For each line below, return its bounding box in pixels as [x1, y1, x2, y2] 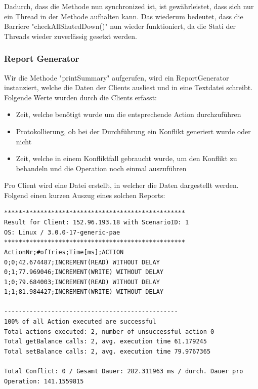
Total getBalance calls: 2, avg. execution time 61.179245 [4, 338, 207, 345]
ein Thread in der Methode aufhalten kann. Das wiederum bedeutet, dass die [4, 11, 243, 21]
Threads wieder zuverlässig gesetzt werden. [4, 30, 137, 41]
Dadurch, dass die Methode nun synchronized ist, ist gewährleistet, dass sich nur [4, 1, 254, 11]
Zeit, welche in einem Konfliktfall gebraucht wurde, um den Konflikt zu [16, 153, 237, 164]
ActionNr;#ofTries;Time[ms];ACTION [4, 248, 124, 256]
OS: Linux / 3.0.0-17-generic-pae [4, 228, 120, 236]
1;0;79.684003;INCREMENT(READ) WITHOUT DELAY [4, 278, 160, 286]
